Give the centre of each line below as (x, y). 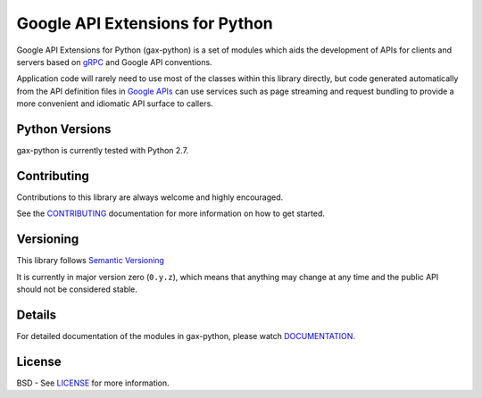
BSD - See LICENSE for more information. (93, 383)
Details (37, 315)
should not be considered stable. (77, 289)
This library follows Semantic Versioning (91, 261)
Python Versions (64, 129)
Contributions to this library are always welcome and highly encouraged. (150, 197)
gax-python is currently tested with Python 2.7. (103, 151)
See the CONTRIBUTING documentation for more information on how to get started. (171, 213)
